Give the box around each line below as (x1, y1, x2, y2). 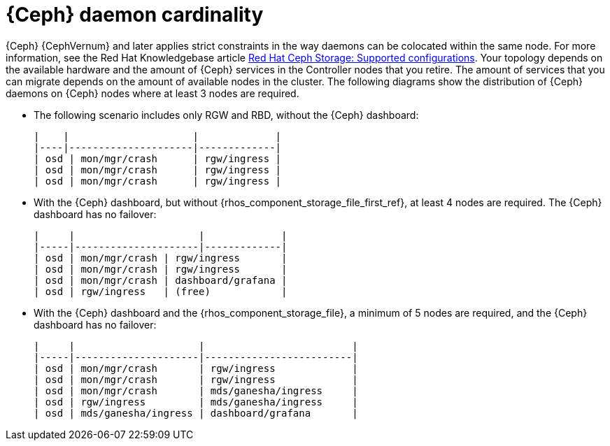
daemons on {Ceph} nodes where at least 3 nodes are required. (6, 87, 299, 99)
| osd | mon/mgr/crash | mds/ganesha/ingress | (34, 384, 358, 396)
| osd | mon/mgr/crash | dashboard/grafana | (34, 274, 288, 286)
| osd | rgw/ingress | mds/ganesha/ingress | (34, 396, 358, 408)
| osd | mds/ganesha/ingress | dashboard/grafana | (34, 407, 358, 419)
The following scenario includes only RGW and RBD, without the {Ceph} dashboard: (34, 108, 419, 121)
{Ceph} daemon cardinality (6, 3, 264, 27)
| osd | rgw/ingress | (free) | (34, 285, 288, 297)
